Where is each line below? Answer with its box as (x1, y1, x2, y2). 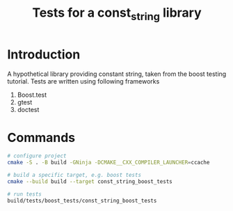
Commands (7, 130, 76, 146)
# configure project (7, 153, 67, 159)
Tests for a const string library (32, 5, 202, 23)
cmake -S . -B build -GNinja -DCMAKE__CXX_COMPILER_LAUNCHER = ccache (7, 159, 210, 166)
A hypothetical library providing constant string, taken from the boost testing (7, 70, 227, 78)
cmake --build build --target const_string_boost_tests (7, 178, 172, 185)
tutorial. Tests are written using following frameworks (7, 77, 160, 85)
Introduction (7, 47, 81, 62)
